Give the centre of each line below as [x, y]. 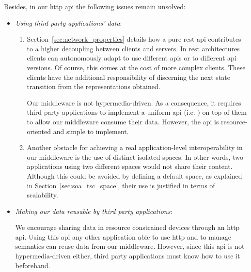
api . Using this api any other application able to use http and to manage [123, 236]
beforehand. [33, 265]
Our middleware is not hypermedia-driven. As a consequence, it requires [134, 102]
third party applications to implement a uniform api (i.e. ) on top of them [137, 112]
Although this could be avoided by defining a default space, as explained [134, 175]
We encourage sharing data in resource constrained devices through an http [127, 227]
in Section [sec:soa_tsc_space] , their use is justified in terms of [121, 185]
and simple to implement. [91, 131]
